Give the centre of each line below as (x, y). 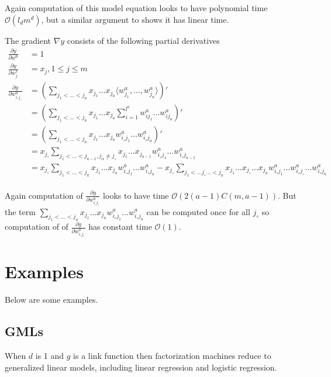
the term (20, 211)
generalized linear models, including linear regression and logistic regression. (141, 367)
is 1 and (50, 356)
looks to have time (136, 195)
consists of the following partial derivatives (143, 40)
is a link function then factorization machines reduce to (172, 356)
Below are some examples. (51, 300)
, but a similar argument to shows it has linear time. (135, 19)
